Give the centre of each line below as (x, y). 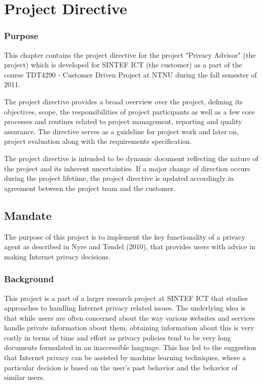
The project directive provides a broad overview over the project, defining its (123, 101)
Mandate (28, 215)
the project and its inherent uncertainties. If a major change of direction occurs (127, 168)
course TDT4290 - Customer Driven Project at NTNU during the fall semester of (130, 74)
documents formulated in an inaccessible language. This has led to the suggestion (130, 347)
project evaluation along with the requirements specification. (98, 141)
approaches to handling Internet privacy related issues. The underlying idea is (125, 308)
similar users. (25, 377)
